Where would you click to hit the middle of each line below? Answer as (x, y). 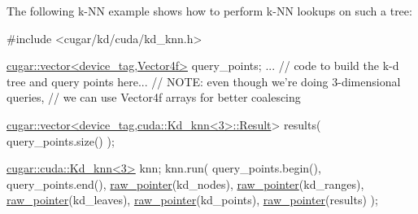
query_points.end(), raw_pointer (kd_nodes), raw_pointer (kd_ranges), (185, 183)
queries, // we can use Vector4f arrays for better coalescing (154, 97)
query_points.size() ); (61, 140)
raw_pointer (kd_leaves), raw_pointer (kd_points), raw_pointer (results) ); (192, 200)
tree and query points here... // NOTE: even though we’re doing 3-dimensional (204, 81)
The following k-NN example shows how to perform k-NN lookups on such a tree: (209, 11)
